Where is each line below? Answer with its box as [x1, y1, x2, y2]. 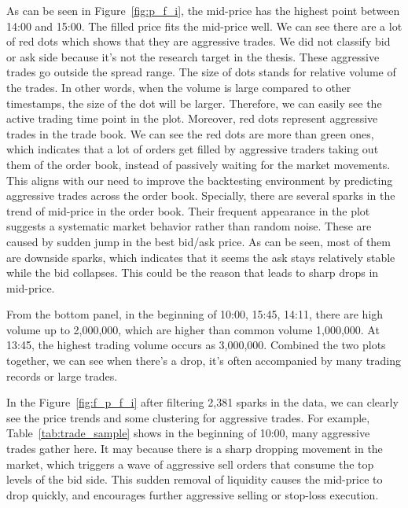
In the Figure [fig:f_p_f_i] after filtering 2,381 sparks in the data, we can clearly [6, 394, 399, 410]
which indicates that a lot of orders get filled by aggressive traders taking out [6, 141, 379, 157]
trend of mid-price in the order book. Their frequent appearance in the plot [6, 202, 370, 219]
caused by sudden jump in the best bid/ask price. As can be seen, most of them [6, 233, 391, 249]
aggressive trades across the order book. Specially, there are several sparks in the [6, 187, 395, 204]
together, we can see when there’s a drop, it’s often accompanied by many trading [6, 352, 402, 369]
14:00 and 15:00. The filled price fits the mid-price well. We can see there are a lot [6, 17, 402, 34]
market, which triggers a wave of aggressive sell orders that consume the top [6, 455, 374, 472]
